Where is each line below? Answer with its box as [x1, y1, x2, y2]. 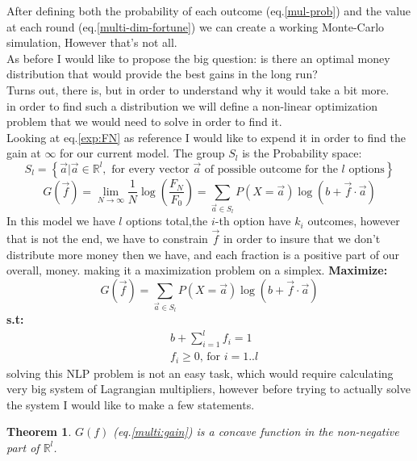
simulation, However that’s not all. [6, 34, 177, 51]
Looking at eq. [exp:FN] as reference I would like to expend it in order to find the [6, 128, 406, 145]
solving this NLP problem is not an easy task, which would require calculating [6, 364, 394, 381]
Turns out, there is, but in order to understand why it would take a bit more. [6, 81, 390, 98]
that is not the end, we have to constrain [6, 230, 208, 247]
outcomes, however [307, 212, 400, 229]
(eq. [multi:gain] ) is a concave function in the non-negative [113, 423, 399, 440]
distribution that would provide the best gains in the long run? [6, 65, 318, 82]
